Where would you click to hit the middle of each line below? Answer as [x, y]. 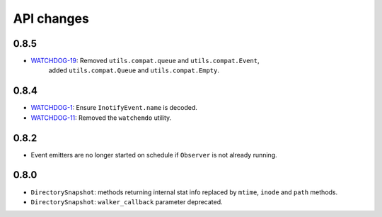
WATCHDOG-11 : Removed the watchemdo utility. [101, 118]
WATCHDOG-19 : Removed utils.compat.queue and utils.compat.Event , [145, 61]
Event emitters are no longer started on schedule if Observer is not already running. [154, 155]
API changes [51, 18]
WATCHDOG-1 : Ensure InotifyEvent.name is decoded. [114, 108]
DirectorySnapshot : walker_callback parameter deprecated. [127, 201]
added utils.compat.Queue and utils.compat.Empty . [134, 70]
